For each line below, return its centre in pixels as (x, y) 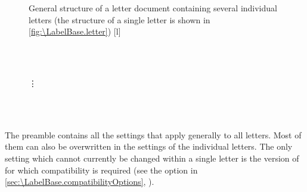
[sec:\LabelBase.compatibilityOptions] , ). (80, 182)
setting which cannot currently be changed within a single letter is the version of (152, 158)
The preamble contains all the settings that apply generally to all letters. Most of (153, 134)
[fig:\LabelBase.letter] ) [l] (75, 31)
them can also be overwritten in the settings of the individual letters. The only (149, 146)
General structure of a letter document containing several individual (153, 8)
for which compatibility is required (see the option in (101, 170)
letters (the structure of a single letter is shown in (120, 19)
